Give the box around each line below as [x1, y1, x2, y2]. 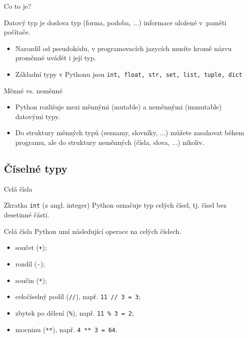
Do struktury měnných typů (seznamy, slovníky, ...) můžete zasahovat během [15, 127, 244, 138]
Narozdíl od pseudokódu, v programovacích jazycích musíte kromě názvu [15, 43, 232, 53]
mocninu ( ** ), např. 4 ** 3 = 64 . [15, 324, 117, 334]
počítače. [4, 27, 31, 37]
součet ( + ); [15, 242, 47, 252]
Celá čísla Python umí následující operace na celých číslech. [4, 226, 182, 236]
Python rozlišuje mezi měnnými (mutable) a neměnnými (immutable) [15, 102, 222, 112]
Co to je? [4, 1, 31, 11]
